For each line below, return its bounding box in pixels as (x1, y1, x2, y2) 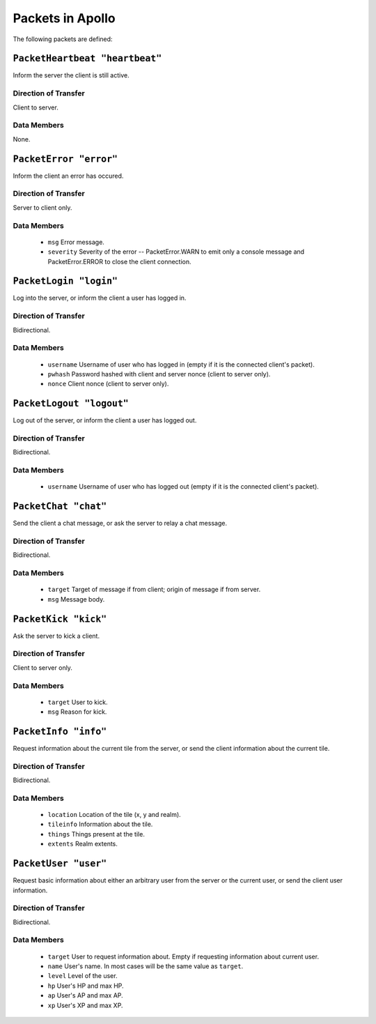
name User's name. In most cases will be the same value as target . (47, 962, 244, 970)
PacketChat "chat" (13, 500, 107, 512)
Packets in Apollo (13, 10, 116, 26)
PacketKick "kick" (13, 613, 107, 625)
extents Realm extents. (47, 840, 118, 848)
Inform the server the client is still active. (13, 71, 130, 79)
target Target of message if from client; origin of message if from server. (47, 586, 261, 594)
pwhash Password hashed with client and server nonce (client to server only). (47, 369, 271, 378)
